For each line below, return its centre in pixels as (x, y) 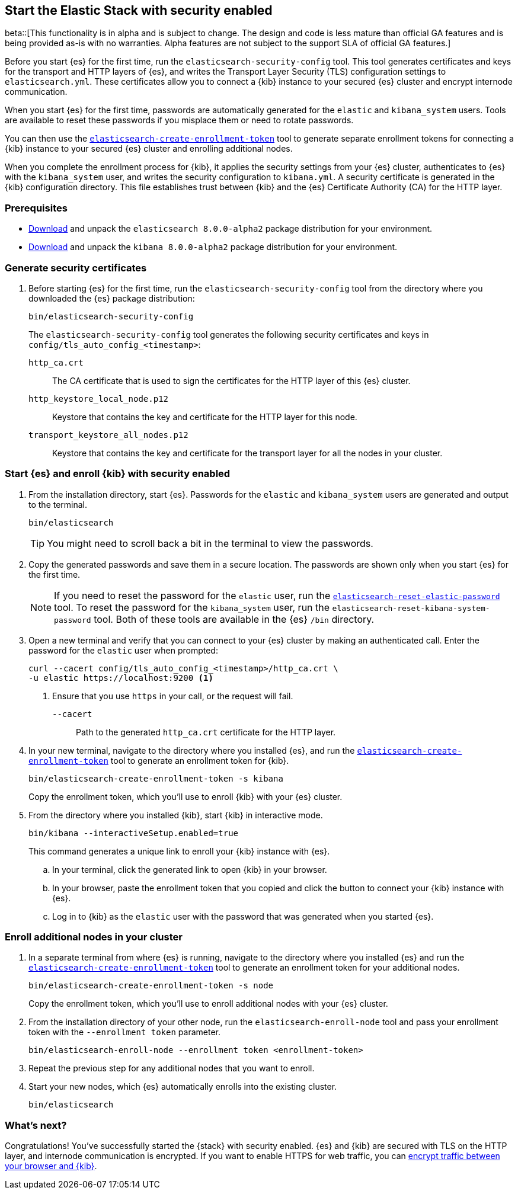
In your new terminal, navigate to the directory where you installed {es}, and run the (192, 750)
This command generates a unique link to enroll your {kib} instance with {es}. (179, 851)
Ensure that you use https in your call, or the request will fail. (173, 696)
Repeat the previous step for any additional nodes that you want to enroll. (172, 1068)
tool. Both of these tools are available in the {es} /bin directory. (234, 619)
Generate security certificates (76, 268)
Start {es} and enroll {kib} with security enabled (118, 474)
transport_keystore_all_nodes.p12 (108, 435)
